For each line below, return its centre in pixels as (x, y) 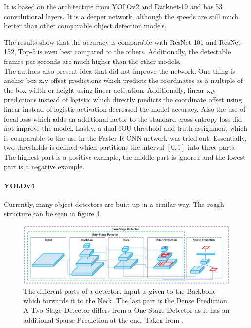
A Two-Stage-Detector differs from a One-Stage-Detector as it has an (126, 310)
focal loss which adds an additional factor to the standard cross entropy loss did (123, 118)
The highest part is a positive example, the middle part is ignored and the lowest (125, 156)
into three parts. (212, 147)
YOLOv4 (19, 185)
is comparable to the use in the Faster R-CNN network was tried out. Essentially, (125, 137)
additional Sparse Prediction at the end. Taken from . (103, 319)
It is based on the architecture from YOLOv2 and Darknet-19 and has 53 (113, 6)
